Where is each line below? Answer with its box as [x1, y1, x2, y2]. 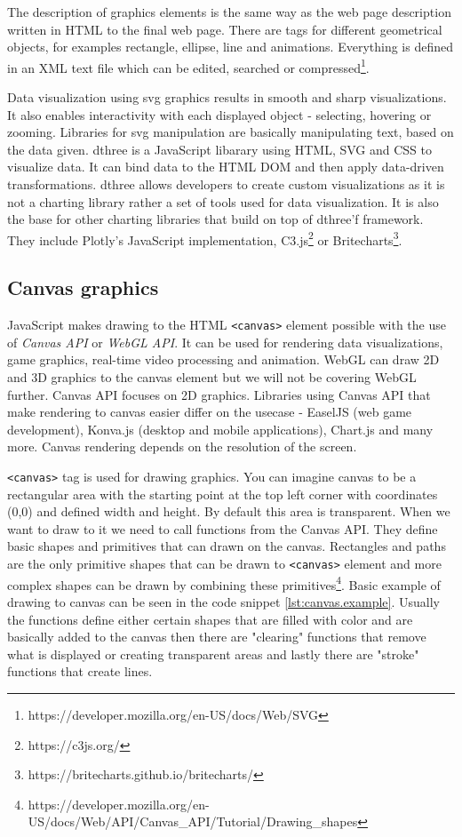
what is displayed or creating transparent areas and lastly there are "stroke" [7, 644, 419, 663]
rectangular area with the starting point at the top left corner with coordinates [7, 484, 438, 503]
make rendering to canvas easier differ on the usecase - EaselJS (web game [7, 403, 412, 421]
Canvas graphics [7, 274, 159, 301]
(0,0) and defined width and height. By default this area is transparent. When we [7, 502, 450, 521]
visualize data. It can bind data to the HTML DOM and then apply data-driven [7, 157, 444, 176]
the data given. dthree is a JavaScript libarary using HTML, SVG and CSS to [7, 139, 433, 158]
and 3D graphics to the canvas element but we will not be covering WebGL [7, 368, 417, 387]
